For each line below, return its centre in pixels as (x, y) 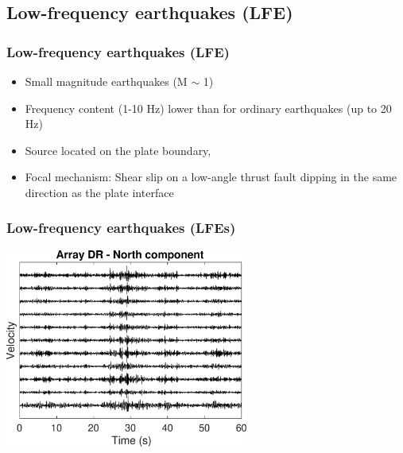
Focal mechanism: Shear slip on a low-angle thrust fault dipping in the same (211, 177)
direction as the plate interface (99, 192)
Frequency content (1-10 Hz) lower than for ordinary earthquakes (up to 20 (208, 108)
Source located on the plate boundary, (118, 150)
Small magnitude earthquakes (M (106, 81)
